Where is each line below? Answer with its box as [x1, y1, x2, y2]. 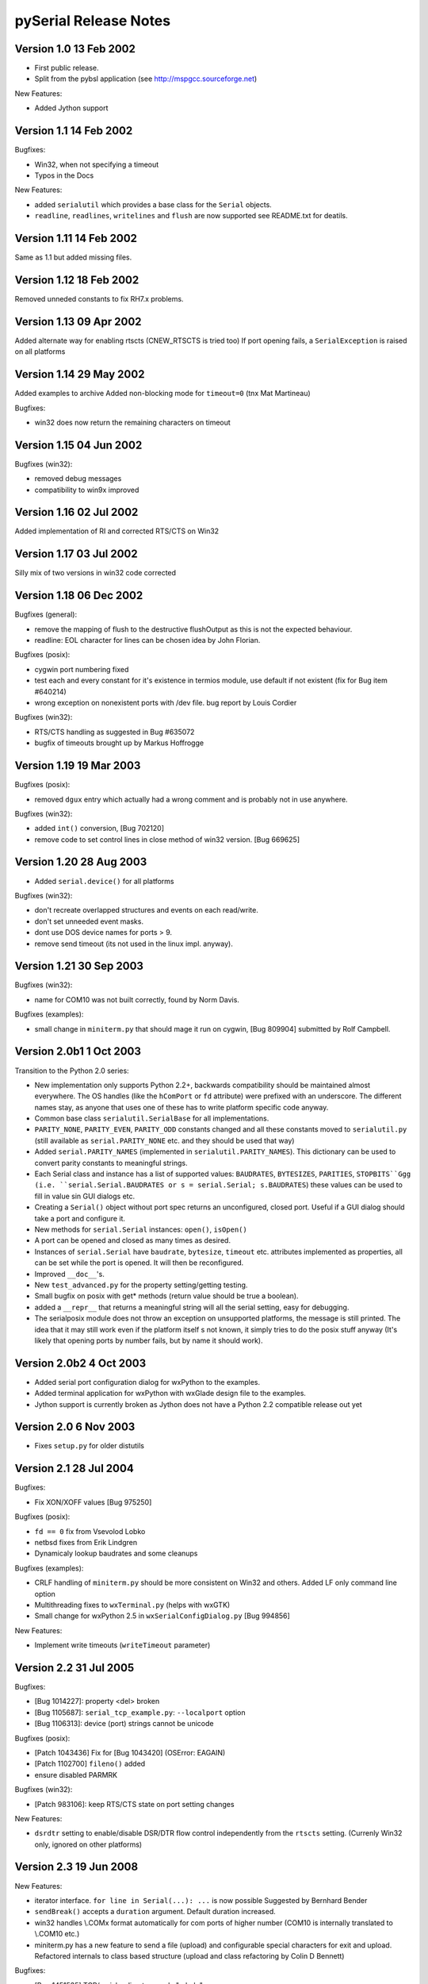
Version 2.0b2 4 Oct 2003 [14, 1356, 147, 1370]
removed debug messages [34, 474, 122, 483]
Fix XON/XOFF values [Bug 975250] [34, 1497, 152, 1507]
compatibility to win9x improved [34, 485, 139, 494]
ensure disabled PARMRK [34, 1770, 118, 1779]
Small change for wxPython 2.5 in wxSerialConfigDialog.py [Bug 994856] [34, 1611, 291, 1621]
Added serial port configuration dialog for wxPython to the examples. [34, 1377, 261, 1386]
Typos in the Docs [34, 171, 94, 180]
